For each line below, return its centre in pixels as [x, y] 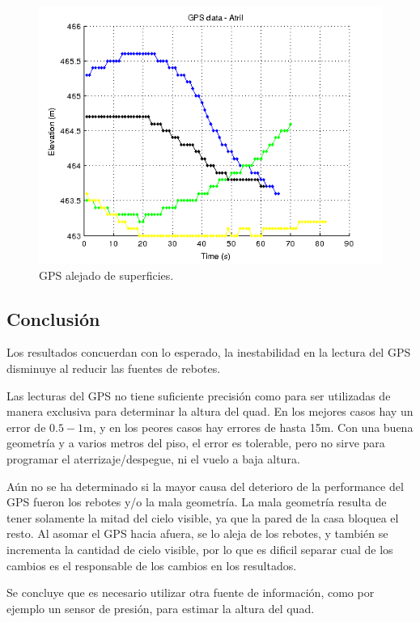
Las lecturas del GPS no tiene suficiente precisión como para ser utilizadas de [199, 395]
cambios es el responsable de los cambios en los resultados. [152, 565]
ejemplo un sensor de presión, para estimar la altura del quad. [161, 608]
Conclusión [53, 318]
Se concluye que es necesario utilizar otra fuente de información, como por [191, 592]
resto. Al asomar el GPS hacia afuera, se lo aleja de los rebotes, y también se [197, 533]
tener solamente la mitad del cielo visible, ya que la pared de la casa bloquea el [203, 517]
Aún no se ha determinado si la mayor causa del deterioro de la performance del [205, 486]
